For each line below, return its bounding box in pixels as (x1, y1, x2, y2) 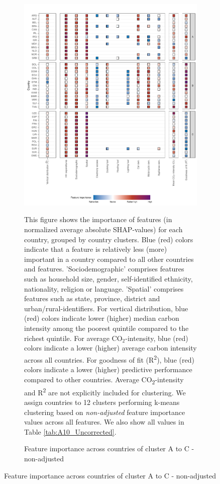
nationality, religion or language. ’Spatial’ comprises (24, 283, 184, 294)
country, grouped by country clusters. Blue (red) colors (24, 234, 193, 244)
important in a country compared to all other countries (24, 253, 194, 264)
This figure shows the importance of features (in (24, 214, 172, 225)
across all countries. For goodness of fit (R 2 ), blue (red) (24, 353, 194, 365)
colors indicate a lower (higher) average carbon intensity (24, 342, 197, 353)
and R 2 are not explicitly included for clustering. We (24, 385, 186, 397)
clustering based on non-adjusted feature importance (24, 406, 185, 417)
